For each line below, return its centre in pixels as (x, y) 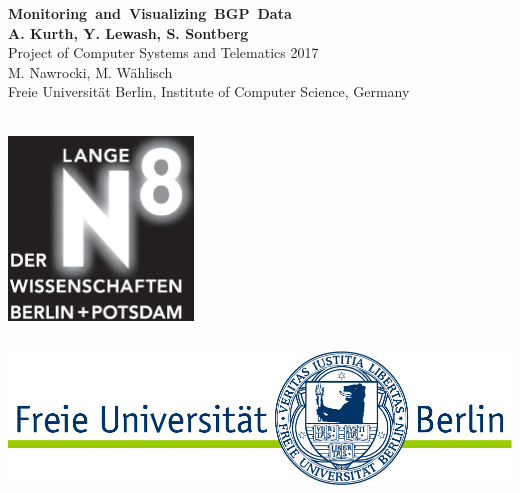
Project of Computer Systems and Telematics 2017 (163, 52)
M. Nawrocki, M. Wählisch (90, 71)
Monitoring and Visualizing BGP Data (150, 13)
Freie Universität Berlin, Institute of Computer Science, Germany (209, 91)
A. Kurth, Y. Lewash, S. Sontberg (128, 32)
